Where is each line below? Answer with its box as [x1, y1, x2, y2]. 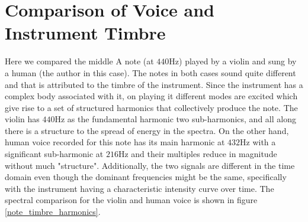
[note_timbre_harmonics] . [5, 205, 101, 218]
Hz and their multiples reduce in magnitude [118, 148, 277, 160]
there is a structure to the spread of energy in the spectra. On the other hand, [5, 124, 289, 136]
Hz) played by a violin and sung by [169, 55, 297, 67]
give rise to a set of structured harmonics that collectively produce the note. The [5, 101, 298, 113]
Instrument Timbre [5, 21, 166, 45]
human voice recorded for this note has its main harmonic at [5, 136, 225, 148]
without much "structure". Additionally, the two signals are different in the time [5, 159, 295, 171]
